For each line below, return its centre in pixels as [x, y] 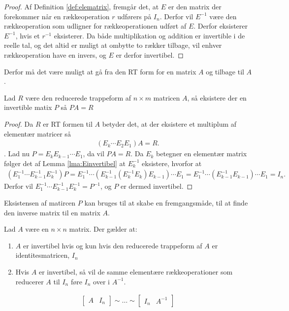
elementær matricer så [37, 133]
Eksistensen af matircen [40, 202]
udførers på [134, 16]
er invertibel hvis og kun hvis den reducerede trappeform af [112, 245]
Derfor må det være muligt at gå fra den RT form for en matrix [100, 71]
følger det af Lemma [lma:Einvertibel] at [65, 163]
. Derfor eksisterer [221, 26]
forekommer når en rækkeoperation [57, 16]
